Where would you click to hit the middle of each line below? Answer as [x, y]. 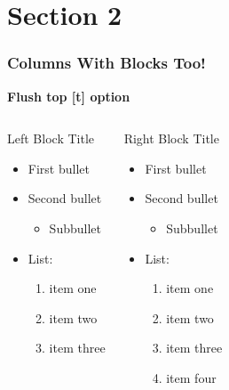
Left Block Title [51, 138]
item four [191, 377]
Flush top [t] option [69, 96]
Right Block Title [171, 138]
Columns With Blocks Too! [107, 63]
